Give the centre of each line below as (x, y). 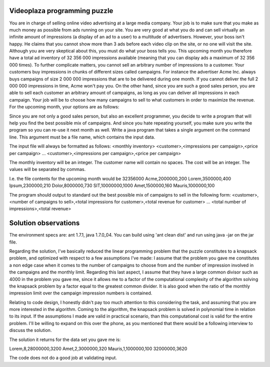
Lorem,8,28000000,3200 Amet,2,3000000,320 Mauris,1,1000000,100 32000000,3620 (98, 349)
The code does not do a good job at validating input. (63, 358)
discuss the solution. (30, 330)
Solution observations (44, 223)
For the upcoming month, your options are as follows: (64, 107)
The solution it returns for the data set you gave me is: (65, 339)
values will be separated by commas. (47, 169)
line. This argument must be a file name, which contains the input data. (82, 137)
